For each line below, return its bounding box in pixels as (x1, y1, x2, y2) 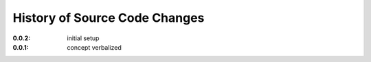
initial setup (67, 34, 100, 42)
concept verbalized (67, 43, 122, 51)
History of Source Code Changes (12, 10, 205, 25)
